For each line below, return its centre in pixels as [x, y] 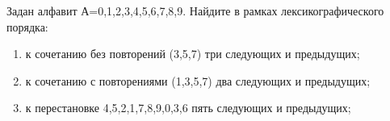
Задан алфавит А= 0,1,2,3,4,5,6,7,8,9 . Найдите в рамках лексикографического [195, 10]
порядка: [27, 26]
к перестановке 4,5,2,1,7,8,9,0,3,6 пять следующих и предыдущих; [188, 108]
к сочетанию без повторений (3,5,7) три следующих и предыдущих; [193, 54]
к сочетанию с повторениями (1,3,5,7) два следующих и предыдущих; [198, 80]
